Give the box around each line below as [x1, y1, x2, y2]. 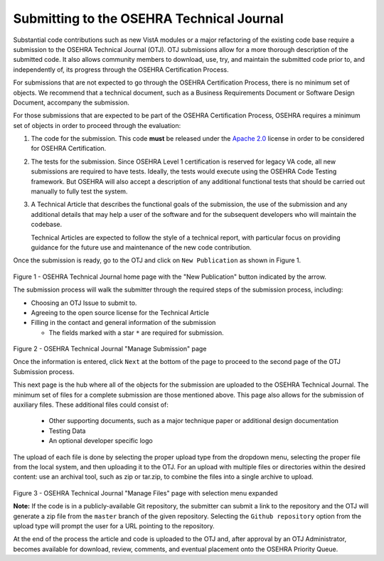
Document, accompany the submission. [13, 98, 129, 107]
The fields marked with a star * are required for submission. [48, 328, 224, 337]
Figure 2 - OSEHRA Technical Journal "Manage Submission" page [13, 345, 207, 353]
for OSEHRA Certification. [31, 144, 107, 153]
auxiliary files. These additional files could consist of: [13, 400, 169, 409]
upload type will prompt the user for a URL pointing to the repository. [13, 521, 215, 530]
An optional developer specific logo [48, 437, 153, 445]
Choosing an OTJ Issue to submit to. [31, 299, 137, 307]
